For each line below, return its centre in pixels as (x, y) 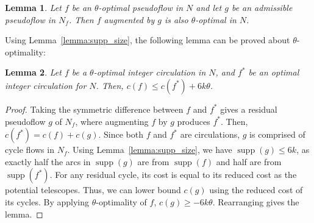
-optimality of (121, 201)
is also (176, 19)
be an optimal (274, 72)
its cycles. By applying (47, 201)
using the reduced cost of (256, 190)
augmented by (129, 19)
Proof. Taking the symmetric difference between (94, 109)
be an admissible (262, 7)
